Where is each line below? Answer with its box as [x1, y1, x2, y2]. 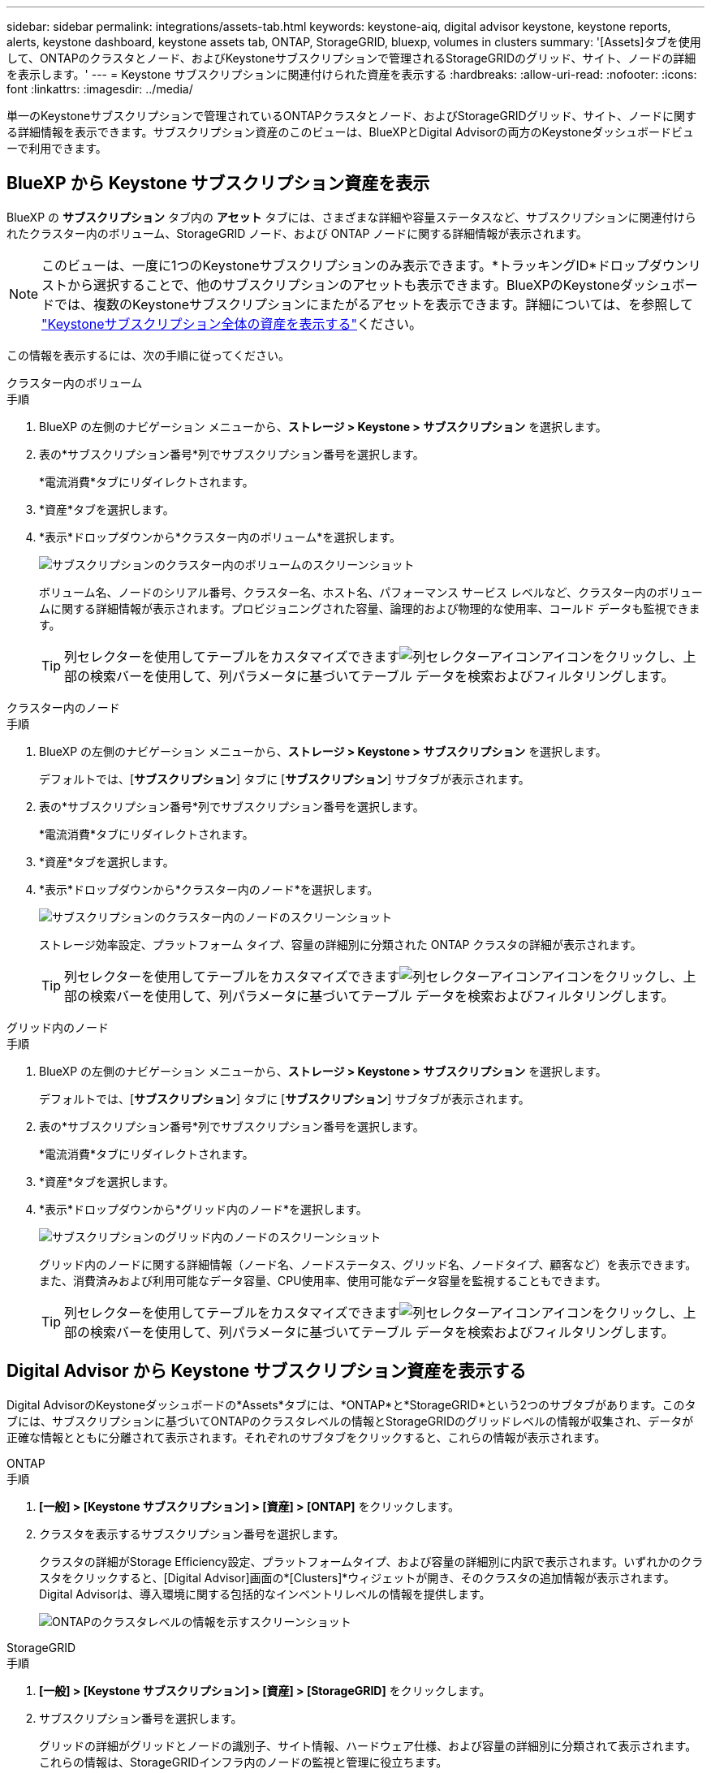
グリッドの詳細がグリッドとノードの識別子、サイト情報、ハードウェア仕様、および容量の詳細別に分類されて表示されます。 [39, 1738, 697, 1753]
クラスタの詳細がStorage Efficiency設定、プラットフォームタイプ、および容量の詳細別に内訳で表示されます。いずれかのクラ [39, 1554, 704, 1568]
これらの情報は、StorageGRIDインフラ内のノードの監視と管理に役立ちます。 [39, 1754, 448, 1769]
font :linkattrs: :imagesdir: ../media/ [6, 82, 193, 96]
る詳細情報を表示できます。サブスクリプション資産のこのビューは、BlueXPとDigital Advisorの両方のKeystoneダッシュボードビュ [6, 125, 694, 139]
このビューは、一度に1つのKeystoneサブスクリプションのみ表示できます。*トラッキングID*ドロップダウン [41, 257, 688, 274]
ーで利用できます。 [6, 141, 107, 155]
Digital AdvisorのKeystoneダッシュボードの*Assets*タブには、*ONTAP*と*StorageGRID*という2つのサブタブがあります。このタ [6, 1397, 696, 1412]
